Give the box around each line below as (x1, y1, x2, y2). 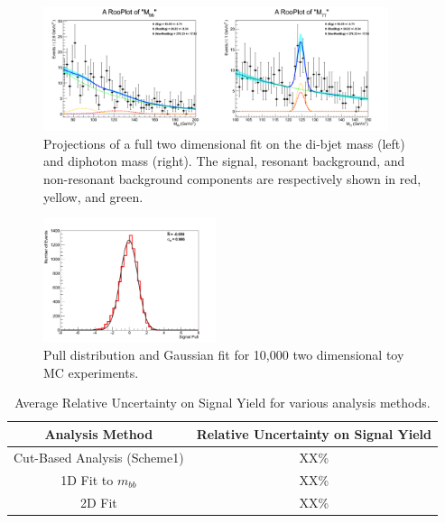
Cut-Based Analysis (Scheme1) (14, 447, 184, 466)
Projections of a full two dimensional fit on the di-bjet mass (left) (43, 133, 405, 152)
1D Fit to (60, 470, 114, 489)
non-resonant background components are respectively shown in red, (43, 169, 422, 188)
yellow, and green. (43, 187, 144, 206)
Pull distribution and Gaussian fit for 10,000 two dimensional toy (43, 345, 404, 364)
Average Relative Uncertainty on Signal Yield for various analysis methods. (14, 393, 431, 412)
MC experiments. (43, 362, 139, 381)
